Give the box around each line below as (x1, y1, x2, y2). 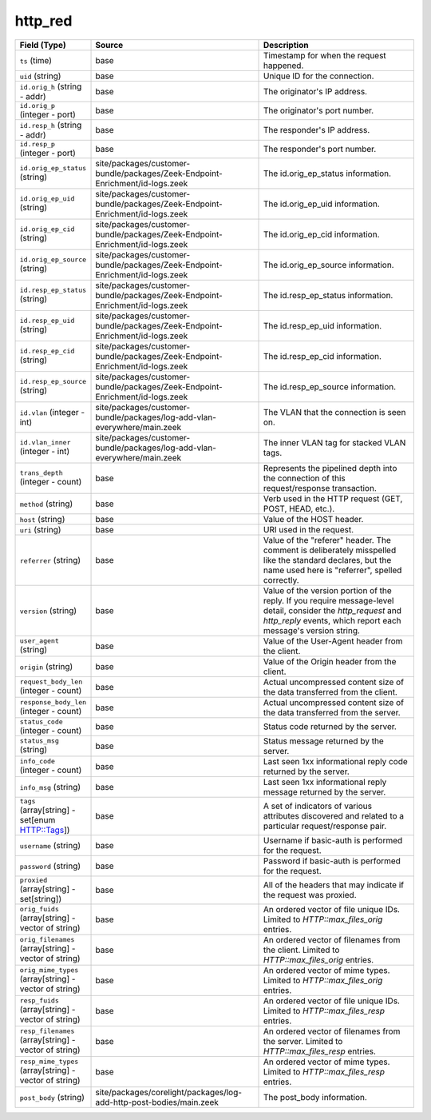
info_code (19, 757, 56, 766)
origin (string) (19, 660, 73, 672)
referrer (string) (19, 554, 81, 565)
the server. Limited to (263, 1035, 343, 1046)
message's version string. (263, 624, 361, 636)
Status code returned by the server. (263, 721, 397, 732)
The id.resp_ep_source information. (263, 381, 397, 392)
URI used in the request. (263, 524, 354, 535)
